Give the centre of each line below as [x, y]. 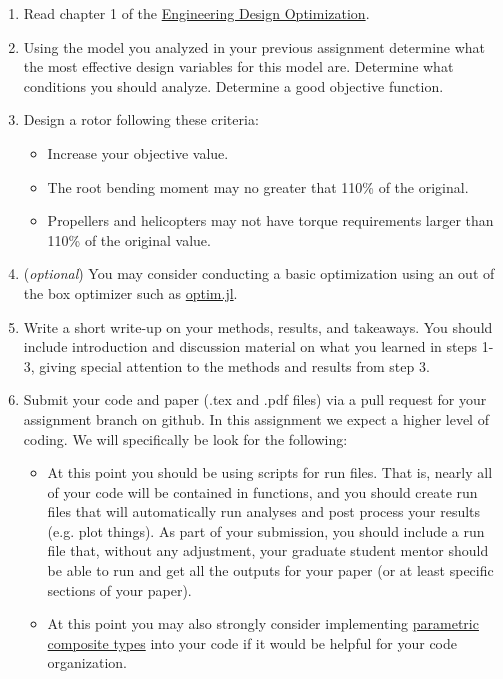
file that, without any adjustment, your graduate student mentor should [268, 550]
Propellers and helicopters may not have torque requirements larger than [270, 220]
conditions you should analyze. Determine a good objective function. [233, 85]
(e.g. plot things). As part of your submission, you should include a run [266, 530]
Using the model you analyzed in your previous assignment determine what [254, 46]
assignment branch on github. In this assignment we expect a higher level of [256, 418]
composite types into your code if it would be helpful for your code [252, 642]
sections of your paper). [119, 589]
